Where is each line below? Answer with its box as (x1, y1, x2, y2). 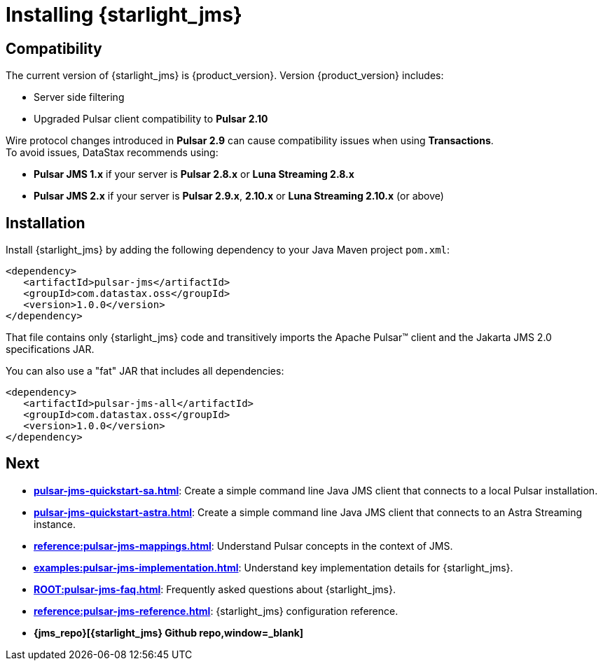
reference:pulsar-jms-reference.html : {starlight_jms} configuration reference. (34, 604, 398, 617)
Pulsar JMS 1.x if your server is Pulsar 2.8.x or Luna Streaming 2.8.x (34, 168, 354, 181)
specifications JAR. (6, 343, 95, 356)
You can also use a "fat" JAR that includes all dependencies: (6, 365, 284, 377)
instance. (34, 518, 76, 530)
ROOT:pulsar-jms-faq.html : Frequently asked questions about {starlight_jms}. (34, 583, 396, 595)
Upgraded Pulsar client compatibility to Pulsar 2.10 (34, 113, 268, 125)
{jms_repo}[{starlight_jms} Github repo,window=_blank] (34, 626, 304, 639)
